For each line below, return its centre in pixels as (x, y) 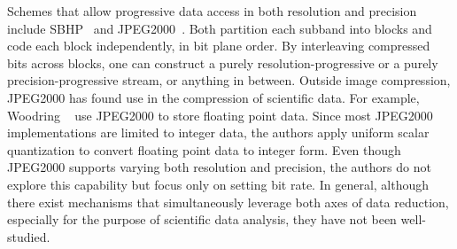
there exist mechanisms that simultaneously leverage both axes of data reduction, (228, 202)
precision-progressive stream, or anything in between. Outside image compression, (229, 80)
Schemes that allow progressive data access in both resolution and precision (212, 11)
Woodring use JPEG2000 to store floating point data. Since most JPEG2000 (220, 115)
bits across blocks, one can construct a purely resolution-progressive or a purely (223, 62)
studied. (29, 236)
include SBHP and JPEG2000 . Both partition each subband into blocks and (220, 28)
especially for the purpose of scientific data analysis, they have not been (202, 219)
